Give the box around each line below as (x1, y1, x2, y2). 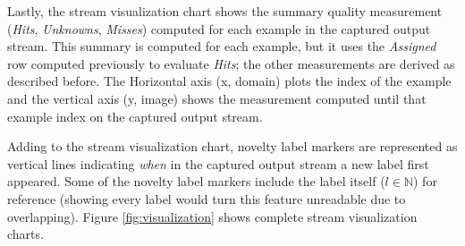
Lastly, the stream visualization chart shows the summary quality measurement (7, 2, 443, 20)
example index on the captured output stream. (7, 106, 263, 125)
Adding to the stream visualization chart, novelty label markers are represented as (7, 137, 458, 156)
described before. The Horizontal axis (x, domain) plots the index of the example (7, 72, 452, 90)
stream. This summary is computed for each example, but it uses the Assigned (7, 37, 436, 55)
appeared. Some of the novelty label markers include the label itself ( (7, 172, 385, 191)
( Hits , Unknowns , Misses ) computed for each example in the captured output (7, 19, 431, 38)
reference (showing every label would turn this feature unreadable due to (7, 189, 406, 208)
